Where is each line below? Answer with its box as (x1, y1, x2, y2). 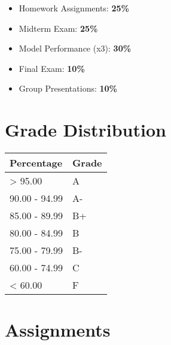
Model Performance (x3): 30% (19, 42, 132, 55)
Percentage (10, 156, 63, 170)
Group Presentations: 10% (19, 82, 118, 95)
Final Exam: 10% (19, 62, 85, 74)
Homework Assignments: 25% (19, 2, 129, 14)
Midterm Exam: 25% (19, 22, 98, 34)
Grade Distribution (5, 117, 166, 142)
